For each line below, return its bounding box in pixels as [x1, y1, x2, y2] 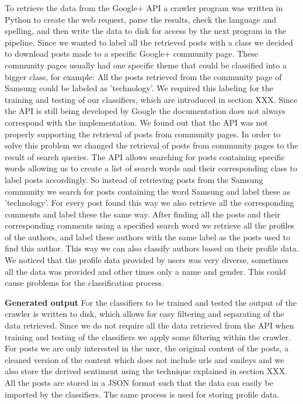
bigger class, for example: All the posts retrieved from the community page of [5, 70, 282, 82]
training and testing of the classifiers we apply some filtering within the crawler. [5, 330, 291, 343]
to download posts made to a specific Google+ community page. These [5, 47, 258, 60]
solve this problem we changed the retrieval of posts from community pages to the [5, 139, 298, 151]
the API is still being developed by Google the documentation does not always [5, 105, 285, 117]
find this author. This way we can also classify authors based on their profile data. [5, 242, 299, 254]
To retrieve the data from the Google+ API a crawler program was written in [5, 2, 283, 13]
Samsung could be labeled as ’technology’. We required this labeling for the [5, 82, 274, 94]
